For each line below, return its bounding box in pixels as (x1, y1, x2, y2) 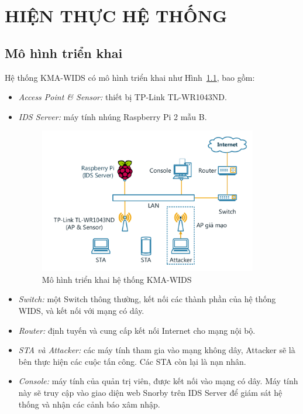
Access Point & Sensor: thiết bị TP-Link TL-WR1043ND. (18, 91, 227, 103)
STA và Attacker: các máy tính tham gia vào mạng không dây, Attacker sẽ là (18, 344, 295, 356)
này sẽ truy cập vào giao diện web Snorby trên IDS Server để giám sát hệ (18, 386, 283, 398)
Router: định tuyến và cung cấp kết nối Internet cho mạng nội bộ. (18, 324, 256, 336)
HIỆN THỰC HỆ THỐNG (5, 4, 228, 28)
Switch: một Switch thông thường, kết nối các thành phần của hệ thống (18, 293, 276, 305)
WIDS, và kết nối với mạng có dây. (18, 304, 144, 317)
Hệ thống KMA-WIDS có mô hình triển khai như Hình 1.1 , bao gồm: (5, 71, 255, 83)
